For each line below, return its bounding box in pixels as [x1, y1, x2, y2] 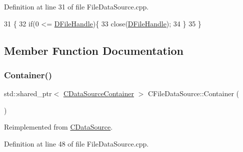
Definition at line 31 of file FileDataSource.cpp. [4, 1, 149, 11]
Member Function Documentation [4, 42, 184, 58]
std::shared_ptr [4, 88, 52, 99]
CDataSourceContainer [63, 88, 134, 99]
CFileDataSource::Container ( [147, 88, 239, 99]
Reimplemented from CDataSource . [4, 122, 113, 132]
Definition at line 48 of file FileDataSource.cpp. [4, 138, 149, 149]
